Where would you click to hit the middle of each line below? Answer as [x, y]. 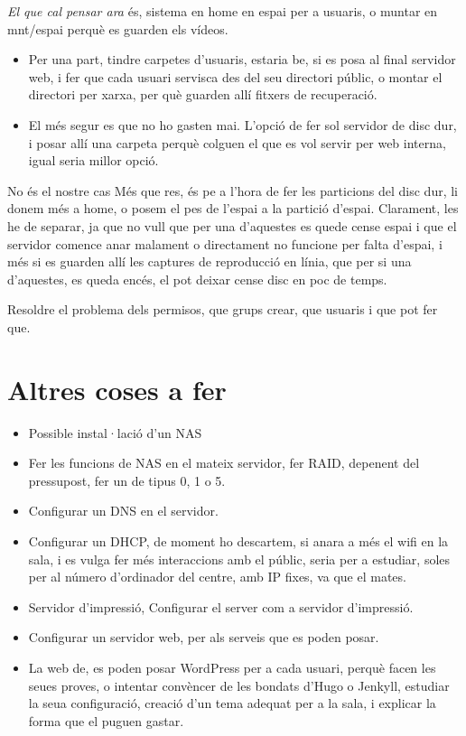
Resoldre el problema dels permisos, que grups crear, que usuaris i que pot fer [223, 309]
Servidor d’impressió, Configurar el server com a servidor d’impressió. [221, 606]
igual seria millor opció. [93, 160]
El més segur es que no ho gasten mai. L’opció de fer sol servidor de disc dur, [242, 124]
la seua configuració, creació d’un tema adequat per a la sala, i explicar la [232, 703]
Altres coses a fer [117, 389]
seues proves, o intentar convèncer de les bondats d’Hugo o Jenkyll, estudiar [239, 685]
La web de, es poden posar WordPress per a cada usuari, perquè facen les [232, 667]
